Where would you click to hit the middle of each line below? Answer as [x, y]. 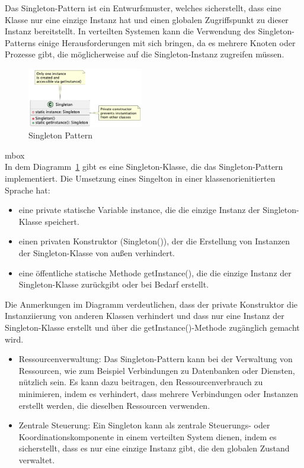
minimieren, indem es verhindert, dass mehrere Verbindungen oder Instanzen [158, 393]
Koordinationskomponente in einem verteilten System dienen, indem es [148, 436]
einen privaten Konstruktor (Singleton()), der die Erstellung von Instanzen [154, 241]
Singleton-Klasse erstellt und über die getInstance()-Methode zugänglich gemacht [152, 327]
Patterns [20, 42]
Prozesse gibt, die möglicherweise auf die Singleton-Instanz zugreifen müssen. [145, 54]
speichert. [62, 221]
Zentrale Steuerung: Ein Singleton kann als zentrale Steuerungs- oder [144, 425]
